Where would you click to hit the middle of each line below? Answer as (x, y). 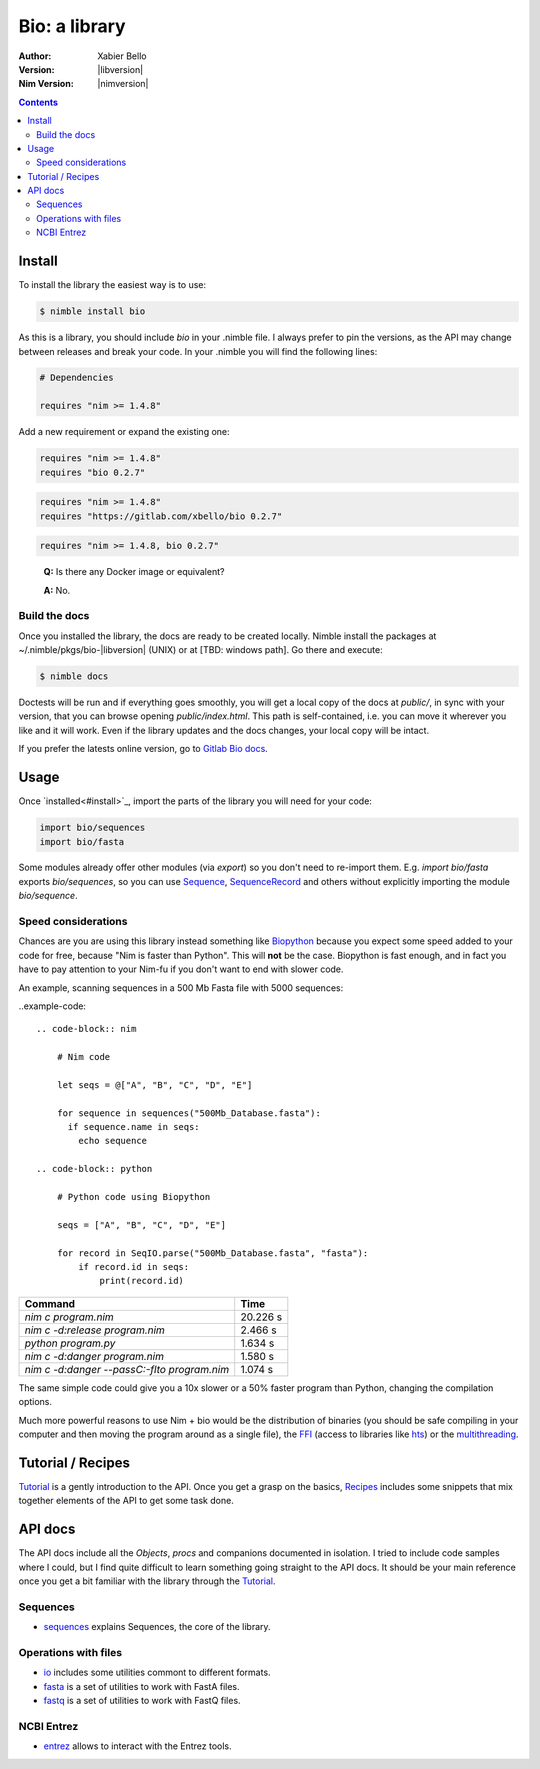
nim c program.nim (69, 1317)
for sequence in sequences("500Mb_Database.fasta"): (189, 1113)
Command (49, 1303)
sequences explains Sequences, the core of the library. (157, 1627)
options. (35, 1402)
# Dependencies (76, 378)
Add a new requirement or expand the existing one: (124, 432)
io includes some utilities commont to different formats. (157, 1672)
